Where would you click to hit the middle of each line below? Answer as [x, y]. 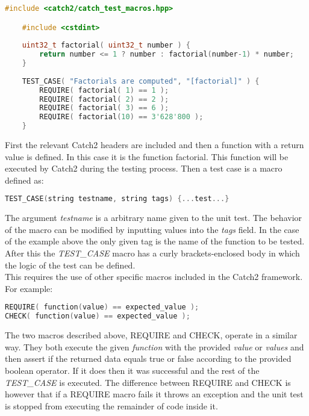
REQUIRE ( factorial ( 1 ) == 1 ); [104, 90]
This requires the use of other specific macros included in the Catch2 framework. [154, 277]
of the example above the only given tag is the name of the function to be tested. [155, 241]
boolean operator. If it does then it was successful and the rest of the [132, 370]
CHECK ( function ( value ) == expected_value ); [98, 316]
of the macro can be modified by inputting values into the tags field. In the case [152, 229]
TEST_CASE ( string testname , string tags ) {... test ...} [117, 199]
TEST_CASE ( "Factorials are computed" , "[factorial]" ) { [141, 81]
